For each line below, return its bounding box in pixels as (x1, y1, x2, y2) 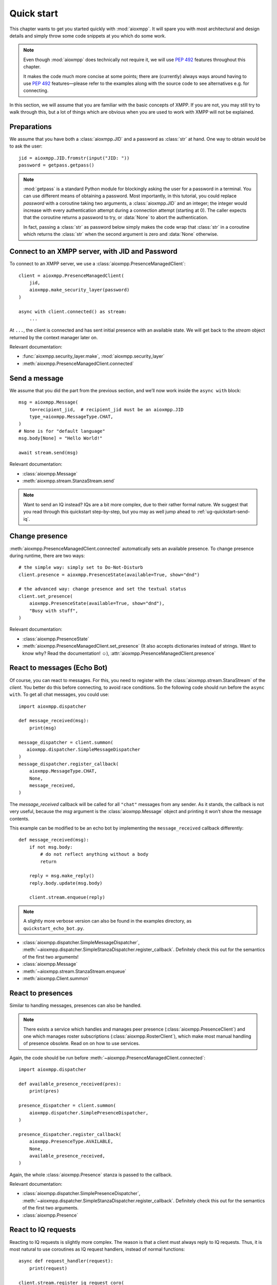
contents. (9, 815, 30, 822)
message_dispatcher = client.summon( (18, 739, 114, 745)
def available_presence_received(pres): (18, 1081, 122, 1087)
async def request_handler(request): (18, 1258, 114, 1264)
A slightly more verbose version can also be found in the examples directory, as (23, 918, 192, 924)
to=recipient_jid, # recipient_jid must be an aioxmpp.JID (29, 407, 184, 412)
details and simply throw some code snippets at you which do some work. (9, 32, 166, 39)
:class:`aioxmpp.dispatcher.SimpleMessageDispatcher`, (22, 940, 140, 946)
